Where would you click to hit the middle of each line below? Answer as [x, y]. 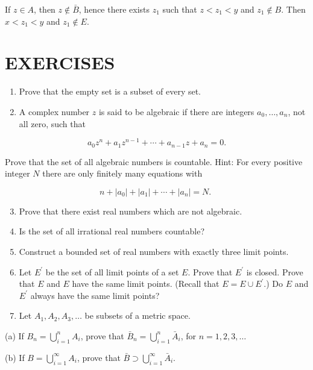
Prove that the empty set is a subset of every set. [110, 91]
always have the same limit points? [95, 295]
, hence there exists [114, 9]
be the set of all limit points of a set [112, 271]
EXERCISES [60, 62]
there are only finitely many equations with [122, 173]
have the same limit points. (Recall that [146, 284]
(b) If [15, 357]
